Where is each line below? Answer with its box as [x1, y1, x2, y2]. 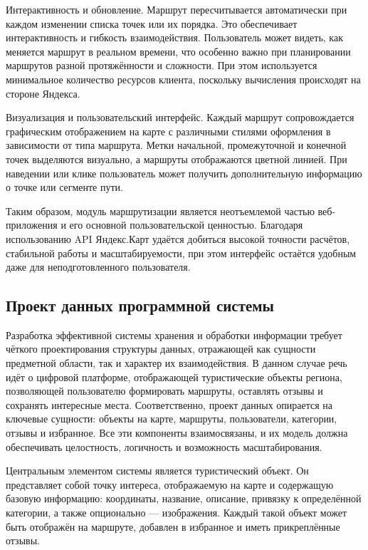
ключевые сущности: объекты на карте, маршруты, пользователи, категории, [6, 411, 337, 426]
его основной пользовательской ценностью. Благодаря [69, 217, 303, 232]
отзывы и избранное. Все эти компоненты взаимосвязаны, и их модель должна [6, 425, 348, 440]
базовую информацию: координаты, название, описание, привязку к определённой [6, 491, 362, 506]
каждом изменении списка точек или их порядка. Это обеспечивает [6, 16, 298, 31]
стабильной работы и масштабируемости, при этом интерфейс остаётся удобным [6, 245, 357, 260]
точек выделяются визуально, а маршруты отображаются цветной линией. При [6, 151, 347, 166]
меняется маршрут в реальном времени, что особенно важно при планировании [6, 43, 351, 58]
